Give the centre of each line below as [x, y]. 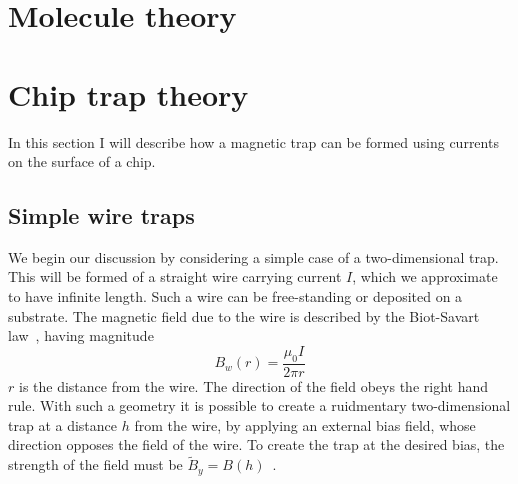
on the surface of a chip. [82, 161]
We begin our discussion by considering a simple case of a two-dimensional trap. [253, 256]
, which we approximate [425, 276]
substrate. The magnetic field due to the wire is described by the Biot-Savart [244, 315]
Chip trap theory [128, 93]
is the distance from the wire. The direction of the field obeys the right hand [253, 385]
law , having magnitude [81, 335]
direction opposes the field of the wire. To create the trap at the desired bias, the [256, 444]
